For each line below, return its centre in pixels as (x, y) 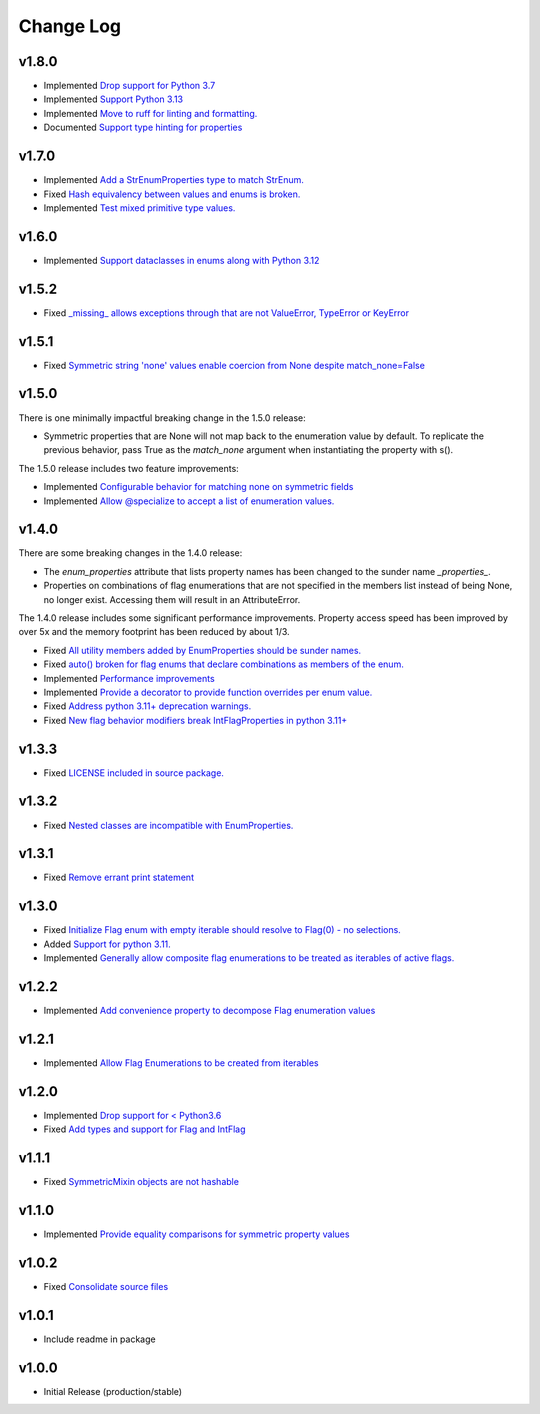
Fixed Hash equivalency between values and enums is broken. (172, 194)
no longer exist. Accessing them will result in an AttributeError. (172, 599)
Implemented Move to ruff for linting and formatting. (150, 113)
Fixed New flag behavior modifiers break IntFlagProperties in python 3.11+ (195, 720)
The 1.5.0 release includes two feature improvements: (128, 468)
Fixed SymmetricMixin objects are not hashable (141, 1182)
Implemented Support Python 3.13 (113, 99)
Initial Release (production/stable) (113, 1391)
